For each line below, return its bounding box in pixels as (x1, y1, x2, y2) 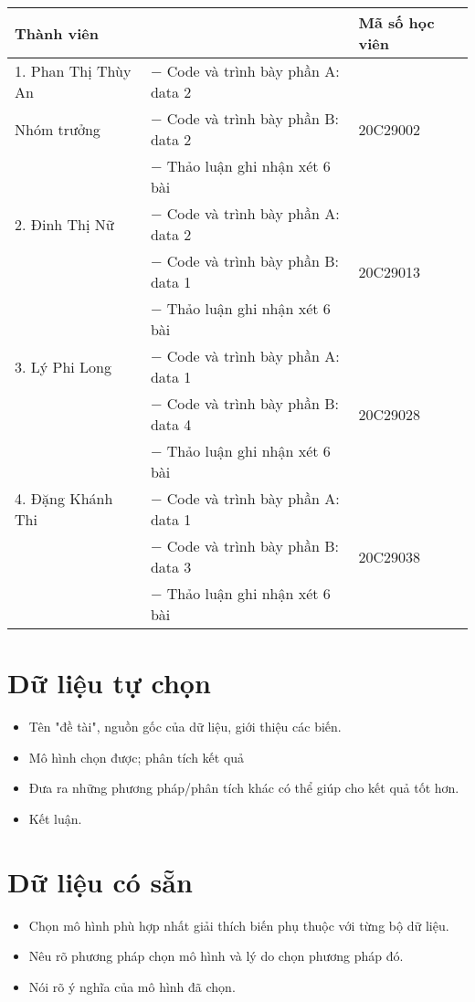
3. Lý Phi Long (15, 355, 112, 377)
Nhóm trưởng (15, 118, 100, 140)
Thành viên (15, 22, 100, 44)
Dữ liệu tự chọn (7, 664, 211, 701)
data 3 (150, 556, 192, 577)
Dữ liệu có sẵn (7, 862, 193, 900)
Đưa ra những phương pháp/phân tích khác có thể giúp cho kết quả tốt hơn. (28, 778, 459, 797)
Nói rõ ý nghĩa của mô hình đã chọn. (28, 976, 236, 996)
